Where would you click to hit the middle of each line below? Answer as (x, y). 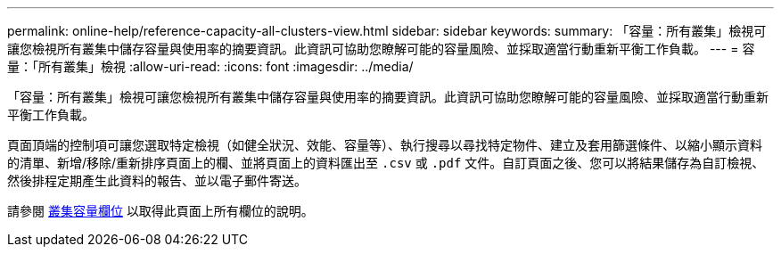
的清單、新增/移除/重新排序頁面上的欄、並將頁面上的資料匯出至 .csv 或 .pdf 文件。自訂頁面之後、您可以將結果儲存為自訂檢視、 (386, 163)
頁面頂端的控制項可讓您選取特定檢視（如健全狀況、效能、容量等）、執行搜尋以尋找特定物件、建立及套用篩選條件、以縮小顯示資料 (385, 145)
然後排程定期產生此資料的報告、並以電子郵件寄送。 (157, 180)
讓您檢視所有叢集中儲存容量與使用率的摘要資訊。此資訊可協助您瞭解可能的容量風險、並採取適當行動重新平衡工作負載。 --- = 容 (381, 49)
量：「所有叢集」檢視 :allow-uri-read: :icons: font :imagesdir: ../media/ (210, 66)
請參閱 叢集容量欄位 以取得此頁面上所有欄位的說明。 (160, 211)
